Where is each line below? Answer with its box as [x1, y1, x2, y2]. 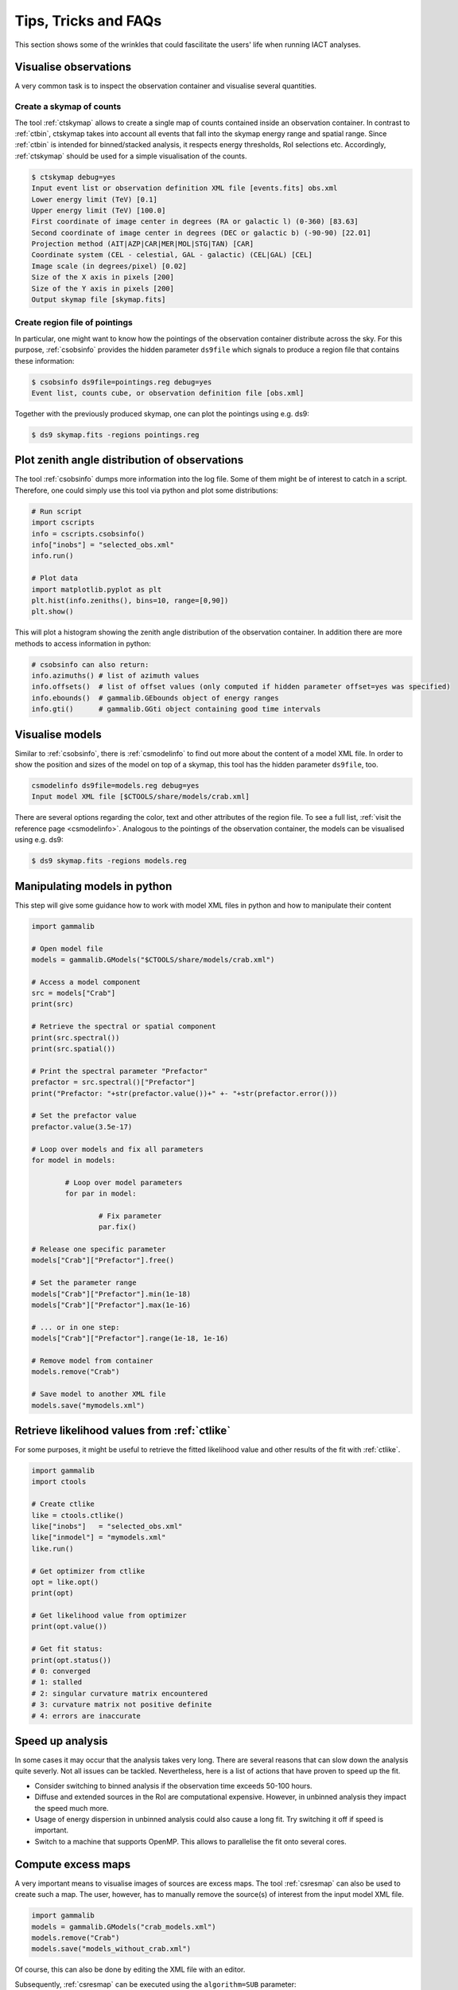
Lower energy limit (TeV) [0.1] [31, 195, 158, 204]
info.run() [31, 552, 74, 560]
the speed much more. [34, 1803, 109, 1812]
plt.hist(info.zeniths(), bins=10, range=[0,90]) [31, 595, 229, 605]
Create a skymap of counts [14, 101, 122, 112]
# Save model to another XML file [31, 1390, 166, 1399]
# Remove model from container [31, 1356, 154, 1365]
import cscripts [31, 518, 95, 527]
